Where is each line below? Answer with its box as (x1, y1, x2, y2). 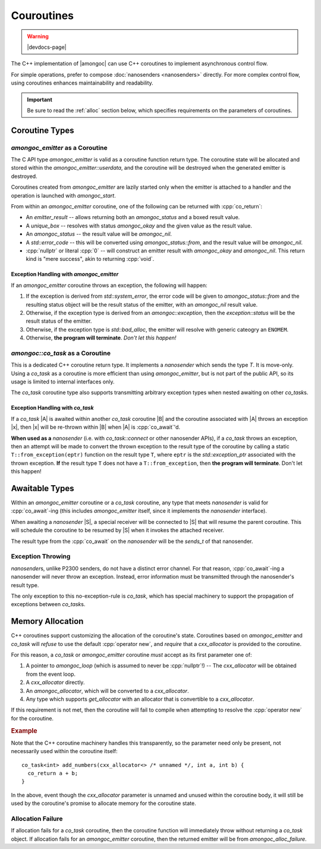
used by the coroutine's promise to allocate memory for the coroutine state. (11, 800, 196, 807)
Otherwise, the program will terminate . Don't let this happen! (26, 334, 177, 342)
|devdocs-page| (27, 43, 67, 51)
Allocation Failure (11, 814, 63, 823)
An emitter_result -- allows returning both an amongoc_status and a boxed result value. (26, 214, 240, 221)
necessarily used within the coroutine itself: (11, 748, 118, 755)
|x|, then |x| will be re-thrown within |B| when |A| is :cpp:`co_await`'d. (11, 423, 181, 431)
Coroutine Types (11, 125, 74, 135)
